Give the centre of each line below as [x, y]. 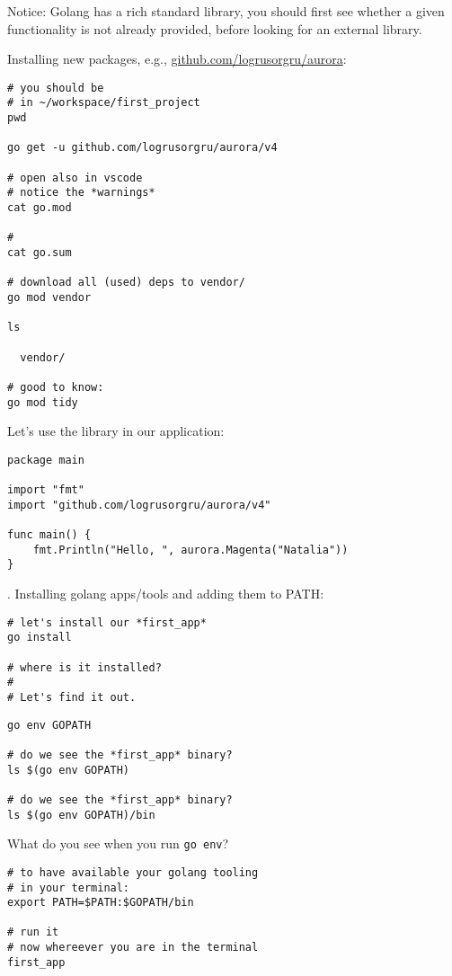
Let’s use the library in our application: [116, 431]
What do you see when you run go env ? [118, 843]
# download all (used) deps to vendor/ [126, 283]
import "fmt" [46, 490]
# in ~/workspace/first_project [104, 103]
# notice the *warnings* [81, 193]
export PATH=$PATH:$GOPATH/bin [101, 903]
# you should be [56, 88]
